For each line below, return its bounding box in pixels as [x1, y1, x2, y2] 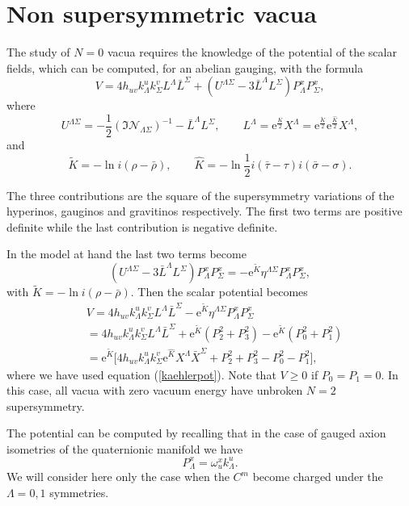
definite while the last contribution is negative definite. [6, 218, 278, 235]
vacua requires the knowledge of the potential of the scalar [107, 44, 397, 61]
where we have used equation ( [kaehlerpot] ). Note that [6, 366, 276, 383]
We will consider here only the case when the [6, 468, 230, 485]
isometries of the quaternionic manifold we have [6, 440, 243, 457]
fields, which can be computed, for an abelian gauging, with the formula [6, 59, 364, 76]
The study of [6, 44, 70, 61]
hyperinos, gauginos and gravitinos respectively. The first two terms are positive [6, 203, 403, 220]
